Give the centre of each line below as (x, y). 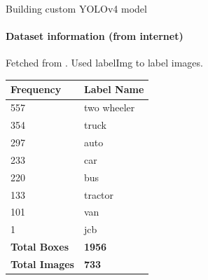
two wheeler (109, 107)
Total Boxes (40, 247)
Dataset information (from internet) (95, 36)
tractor (99, 194)
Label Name (114, 89)
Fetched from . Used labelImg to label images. (104, 63)
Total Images (42, 264)
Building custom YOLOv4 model (76, 8)
